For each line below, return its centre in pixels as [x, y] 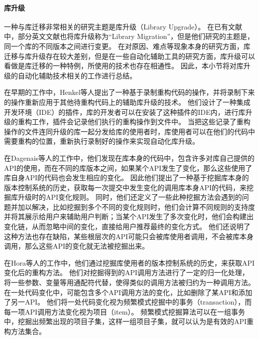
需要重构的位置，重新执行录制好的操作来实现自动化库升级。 [102, 141]
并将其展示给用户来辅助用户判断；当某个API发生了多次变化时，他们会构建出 [129, 216]
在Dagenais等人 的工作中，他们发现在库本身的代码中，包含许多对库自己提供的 [129, 158]
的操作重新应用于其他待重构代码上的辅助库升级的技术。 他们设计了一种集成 [127, 102]
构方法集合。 [25, 331]
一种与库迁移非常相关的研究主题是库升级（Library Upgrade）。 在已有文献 [123, 26]
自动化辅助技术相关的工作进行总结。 [77, 75]
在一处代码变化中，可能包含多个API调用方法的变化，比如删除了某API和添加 [128, 292]
